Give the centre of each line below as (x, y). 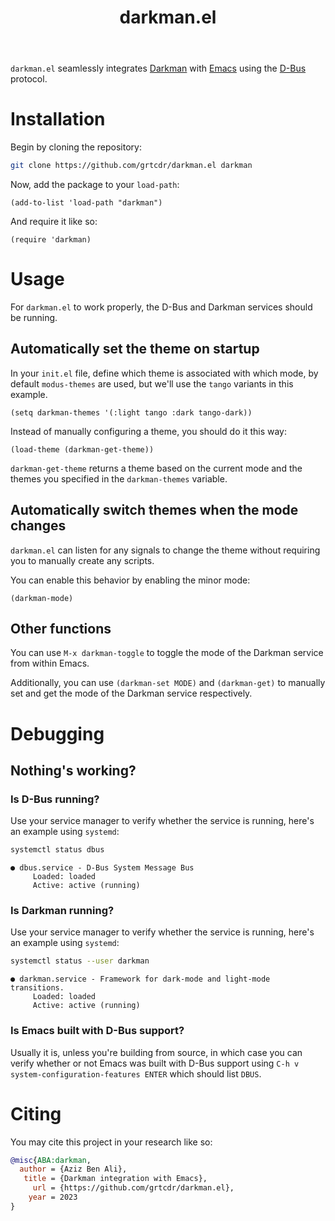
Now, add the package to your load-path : (95, 184)
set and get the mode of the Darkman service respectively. (131, 693)
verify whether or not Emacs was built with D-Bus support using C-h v (155, 1063)
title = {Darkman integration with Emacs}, (115, 1179)
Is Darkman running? (62, 911)
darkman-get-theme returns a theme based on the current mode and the (156, 468)
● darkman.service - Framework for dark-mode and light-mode (140, 979)
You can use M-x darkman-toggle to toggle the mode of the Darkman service (167, 653)
